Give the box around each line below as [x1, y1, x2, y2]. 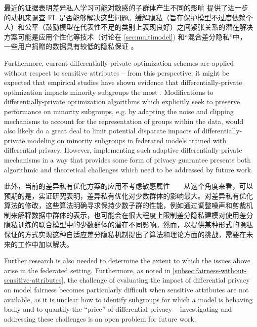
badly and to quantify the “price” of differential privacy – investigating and [4, 304, 232, 314]
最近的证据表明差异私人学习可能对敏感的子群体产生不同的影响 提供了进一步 [4, 2, 249, 12]
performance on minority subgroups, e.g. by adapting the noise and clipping [4, 106, 234, 116]
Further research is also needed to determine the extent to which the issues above [4, 255, 251, 266]
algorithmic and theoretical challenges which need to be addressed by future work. [4, 164, 253, 174]
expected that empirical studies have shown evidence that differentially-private [4, 77, 242, 87]
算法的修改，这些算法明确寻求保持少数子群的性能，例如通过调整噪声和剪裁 [4, 200, 246, 210]
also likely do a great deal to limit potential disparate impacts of [4, 125, 200, 136]
